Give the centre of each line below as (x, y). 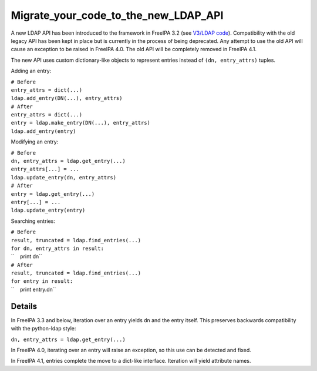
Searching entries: (33, 221)
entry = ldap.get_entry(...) (53, 194)
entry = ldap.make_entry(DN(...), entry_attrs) (81, 123)
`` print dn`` (26, 256)
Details (24, 306)
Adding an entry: (31, 71)
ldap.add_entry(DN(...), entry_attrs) (67, 98)
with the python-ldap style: (43, 329)
